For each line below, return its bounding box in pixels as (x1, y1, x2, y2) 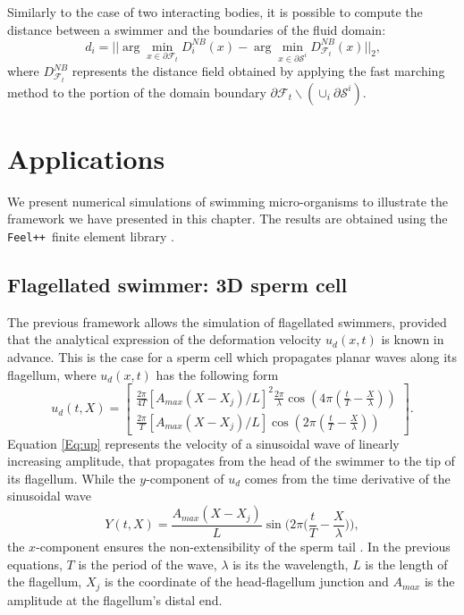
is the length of (365, 554, 448, 573)
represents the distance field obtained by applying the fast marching (72, 62, 445, 80)
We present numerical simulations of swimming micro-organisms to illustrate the (7, 191, 449, 210)
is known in (381, 330, 444, 349)
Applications (7, 139, 165, 176)
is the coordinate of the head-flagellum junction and (104, 572, 389, 591)
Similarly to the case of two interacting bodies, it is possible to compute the (7, 3, 423, 21)
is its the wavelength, (232, 554, 349, 573)
